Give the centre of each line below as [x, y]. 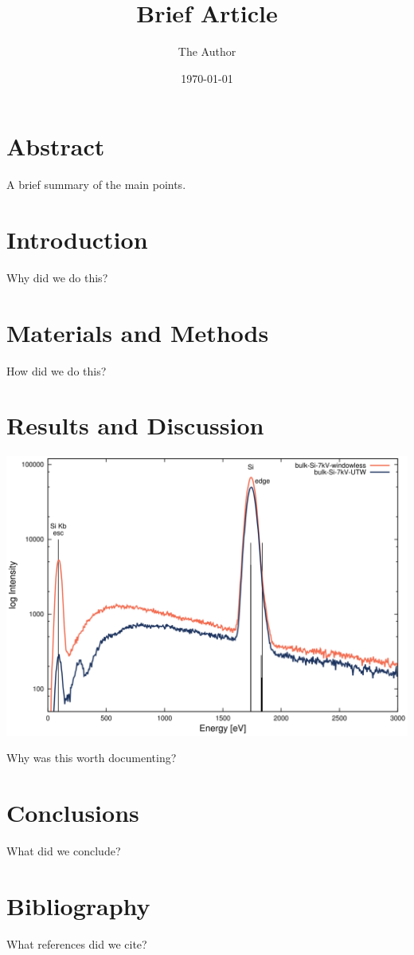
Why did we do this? [57, 277]
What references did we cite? [77, 943]
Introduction [77, 240]
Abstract [56, 146]
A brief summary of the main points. [96, 185]
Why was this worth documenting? [92, 758]
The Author [207, 51]
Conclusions [73, 813]
